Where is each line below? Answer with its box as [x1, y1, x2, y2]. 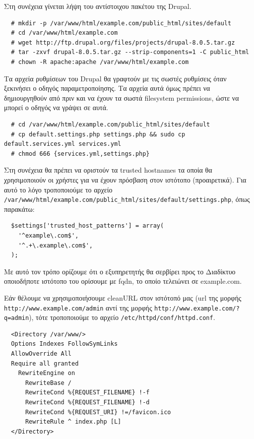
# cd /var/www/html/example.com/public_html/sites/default [11, 121, 210, 128]
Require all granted [11, 360, 79, 367]
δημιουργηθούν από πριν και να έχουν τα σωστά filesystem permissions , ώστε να [4, 92, 239, 103]
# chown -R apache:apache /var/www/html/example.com [11, 58, 189, 65]
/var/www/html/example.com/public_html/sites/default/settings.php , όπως [4, 194, 250, 204]
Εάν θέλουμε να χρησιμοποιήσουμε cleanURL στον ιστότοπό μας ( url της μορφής [4, 292, 242, 303]
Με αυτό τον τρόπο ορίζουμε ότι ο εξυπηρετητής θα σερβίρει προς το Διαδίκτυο [4, 266, 236, 276]
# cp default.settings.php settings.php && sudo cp [11, 130, 186, 138]
